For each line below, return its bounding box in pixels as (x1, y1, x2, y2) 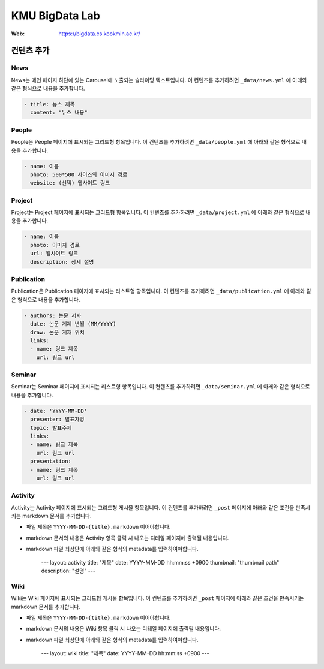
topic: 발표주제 (30, 424, 72, 431)
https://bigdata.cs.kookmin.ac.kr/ (58, 30, 140, 37)
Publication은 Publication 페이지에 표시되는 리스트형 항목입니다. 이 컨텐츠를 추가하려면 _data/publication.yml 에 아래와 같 (11, 288, 311, 295)
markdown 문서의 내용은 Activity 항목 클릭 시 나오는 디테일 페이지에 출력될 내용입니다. (26, 534, 229, 541)
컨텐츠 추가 (11, 46, 50, 56)
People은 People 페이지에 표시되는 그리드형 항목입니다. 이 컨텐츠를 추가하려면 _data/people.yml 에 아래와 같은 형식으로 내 (11, 138, 307, 146)
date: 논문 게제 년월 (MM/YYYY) (30, 321, 116, 327)
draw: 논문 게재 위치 (30, 329, 85, 336)
